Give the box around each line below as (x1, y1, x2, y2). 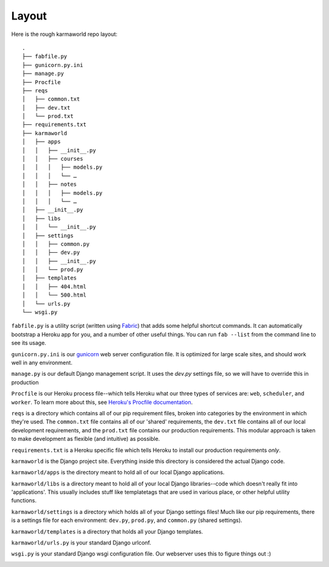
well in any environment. (11, 359, 73, 366)
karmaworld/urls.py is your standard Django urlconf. (11, 539, 152, 546)
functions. (11, 497, 37, 504)
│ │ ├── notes (22, 181, 77, 188)
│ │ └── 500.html (22, 292, 87, 298)
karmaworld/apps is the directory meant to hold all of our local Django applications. (11, 469, 225, 476)
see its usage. (11, 339, 47, 347)
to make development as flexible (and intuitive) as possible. (11, 435, 160, 443)
